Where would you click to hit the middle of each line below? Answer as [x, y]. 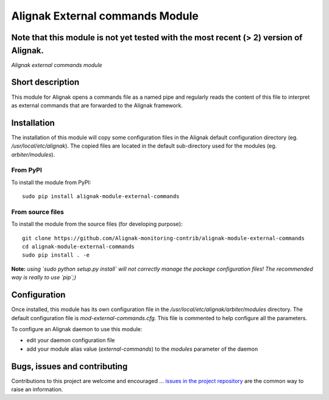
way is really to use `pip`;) [44, 277]
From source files [37, 212]
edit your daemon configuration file [71, 340]
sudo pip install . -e [56, 255]
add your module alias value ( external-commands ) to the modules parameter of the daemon [142, 349]
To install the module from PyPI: [51, 182]
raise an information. [37, 390]
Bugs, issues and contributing [69, 366]
